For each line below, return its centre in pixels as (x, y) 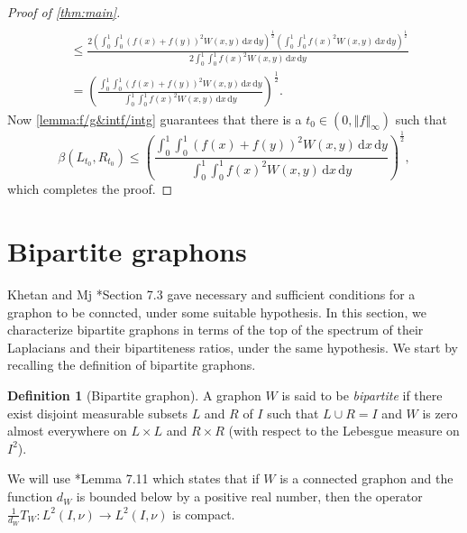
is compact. (204, 514)
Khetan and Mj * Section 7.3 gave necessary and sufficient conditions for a (211, 294)
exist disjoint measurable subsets (97, 413)
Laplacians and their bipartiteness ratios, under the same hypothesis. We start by (233, 347)
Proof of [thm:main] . (64, 12)
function (30, 496)
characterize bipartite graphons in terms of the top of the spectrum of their (215, 330)
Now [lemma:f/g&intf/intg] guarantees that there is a (155, 119)
